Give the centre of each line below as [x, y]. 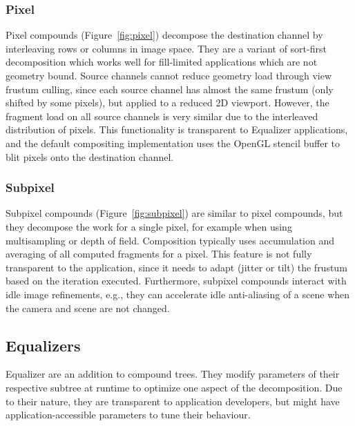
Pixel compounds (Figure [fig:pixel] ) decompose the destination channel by [164, 35]
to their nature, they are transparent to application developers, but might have [173, 401]
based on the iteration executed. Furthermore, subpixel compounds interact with [176, 281]
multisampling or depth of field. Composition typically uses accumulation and [170, 240]
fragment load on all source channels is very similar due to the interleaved [162, 116]
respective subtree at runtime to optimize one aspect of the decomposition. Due [174, 387]
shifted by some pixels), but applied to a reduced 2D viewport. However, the [167, 103]
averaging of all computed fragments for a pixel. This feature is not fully [159, 254]
